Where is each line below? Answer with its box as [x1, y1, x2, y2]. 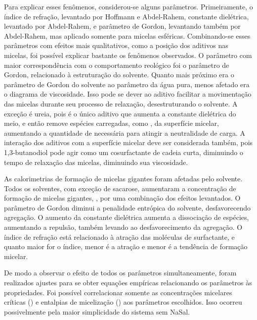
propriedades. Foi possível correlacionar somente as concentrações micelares [4, 287, 232, 297]
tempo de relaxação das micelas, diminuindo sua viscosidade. [4, 157, 188, 167]
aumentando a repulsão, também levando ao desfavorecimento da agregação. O [4, 222, 243, 232]
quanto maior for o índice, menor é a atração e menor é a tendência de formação [4, 241, 248, 252]
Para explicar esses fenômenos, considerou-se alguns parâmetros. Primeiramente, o [4, 1, 253, 11]
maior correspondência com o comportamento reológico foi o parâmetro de [4, 59, 229, 70]
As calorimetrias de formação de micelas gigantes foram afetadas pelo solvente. [4, 173, 243, 184]
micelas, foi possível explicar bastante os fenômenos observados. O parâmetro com [4, 50, 252, 60]
